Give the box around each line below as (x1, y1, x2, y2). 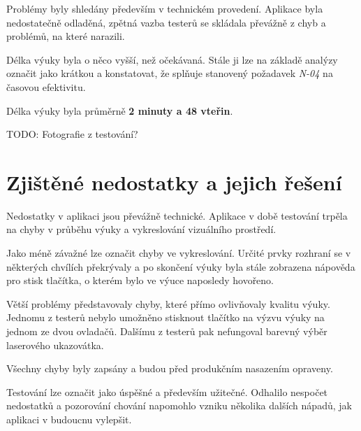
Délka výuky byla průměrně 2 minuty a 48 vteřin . (6, 103, 233, 118)
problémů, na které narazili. (6, 29, 125, 43)
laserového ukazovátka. (6, 337, 104, 352)
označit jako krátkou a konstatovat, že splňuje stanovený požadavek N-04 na (6, 66, 333, 80)
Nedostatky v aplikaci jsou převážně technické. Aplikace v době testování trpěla (6, 208, 348, 222)
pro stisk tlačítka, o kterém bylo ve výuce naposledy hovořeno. (6, 273, 274, 288)
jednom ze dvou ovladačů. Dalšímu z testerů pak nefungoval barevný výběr (6, 324, 327, 339)
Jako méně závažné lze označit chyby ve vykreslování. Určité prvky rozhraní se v (6, 246, 351, 260)
